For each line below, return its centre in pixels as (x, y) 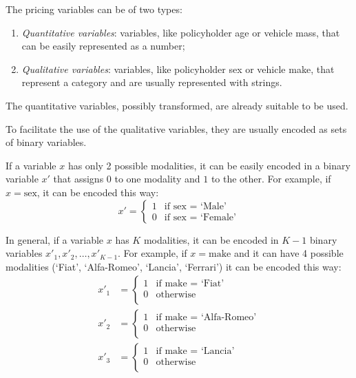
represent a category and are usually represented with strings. (152, 82)
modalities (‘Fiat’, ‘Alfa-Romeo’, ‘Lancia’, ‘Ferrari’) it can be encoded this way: (174, 266)
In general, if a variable (55, 239)
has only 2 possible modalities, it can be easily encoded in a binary (209, 165)
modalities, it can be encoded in (211, 239)
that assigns (78, 179)
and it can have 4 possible (289, 253)
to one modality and (157, 179)
